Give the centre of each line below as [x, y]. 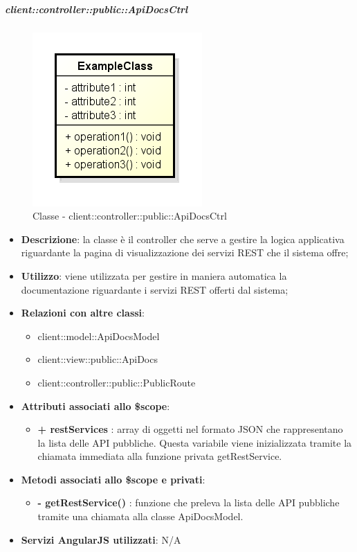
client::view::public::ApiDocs [98, 359]
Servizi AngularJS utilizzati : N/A [101, 539]
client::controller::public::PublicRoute [117, 382]
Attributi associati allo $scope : [95, 406]
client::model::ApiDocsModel [99, 336]
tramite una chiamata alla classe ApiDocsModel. [140, 516]
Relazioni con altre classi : [83, 313]
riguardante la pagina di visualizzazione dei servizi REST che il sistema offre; [185, 252]
